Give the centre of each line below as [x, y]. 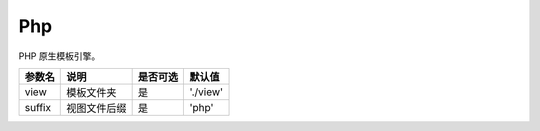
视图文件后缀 [96, 108]
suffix [38, 107]
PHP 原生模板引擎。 [59, 56]
